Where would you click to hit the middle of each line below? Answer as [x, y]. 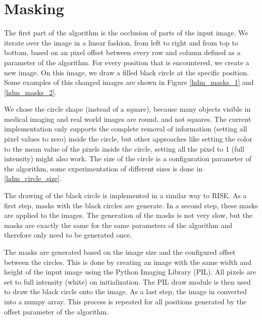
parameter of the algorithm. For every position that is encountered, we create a [127, 62]
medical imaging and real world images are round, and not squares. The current [128, 119]
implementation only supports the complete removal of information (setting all [126, 129]
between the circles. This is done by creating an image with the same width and [128, 262]
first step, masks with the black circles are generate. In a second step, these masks [131, 205]
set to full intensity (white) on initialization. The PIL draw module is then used [127, 281]
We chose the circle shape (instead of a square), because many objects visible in [127, 109]
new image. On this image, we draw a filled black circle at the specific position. [126, 72]
